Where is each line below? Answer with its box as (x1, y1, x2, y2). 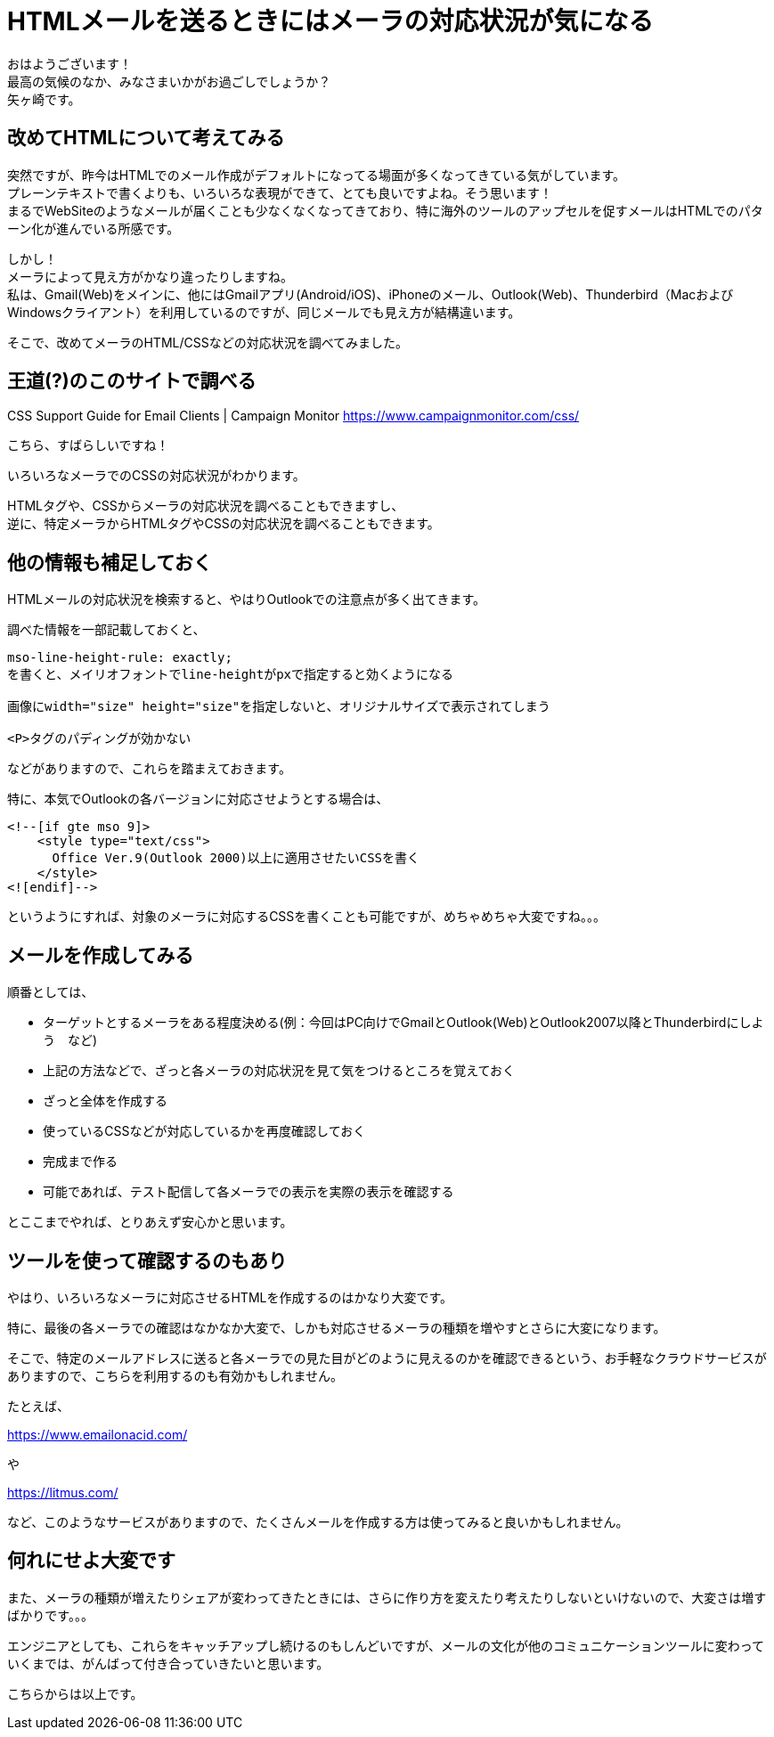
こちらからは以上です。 (7, 1685, 143, 1701)
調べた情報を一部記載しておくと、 (7, 622, 206, 638)
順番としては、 (7, 984, 94, 1000)
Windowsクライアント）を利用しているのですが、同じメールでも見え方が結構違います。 (7, 304, 521, 320)
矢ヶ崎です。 (7, 91, 81, 107)
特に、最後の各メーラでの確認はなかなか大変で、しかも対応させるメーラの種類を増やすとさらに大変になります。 (7, 1319, 666, 1335)
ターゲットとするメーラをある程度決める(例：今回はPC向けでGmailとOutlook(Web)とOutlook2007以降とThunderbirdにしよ (43, 1015, 764, 1031)
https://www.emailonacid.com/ (7, 1426, 188, 1442)
